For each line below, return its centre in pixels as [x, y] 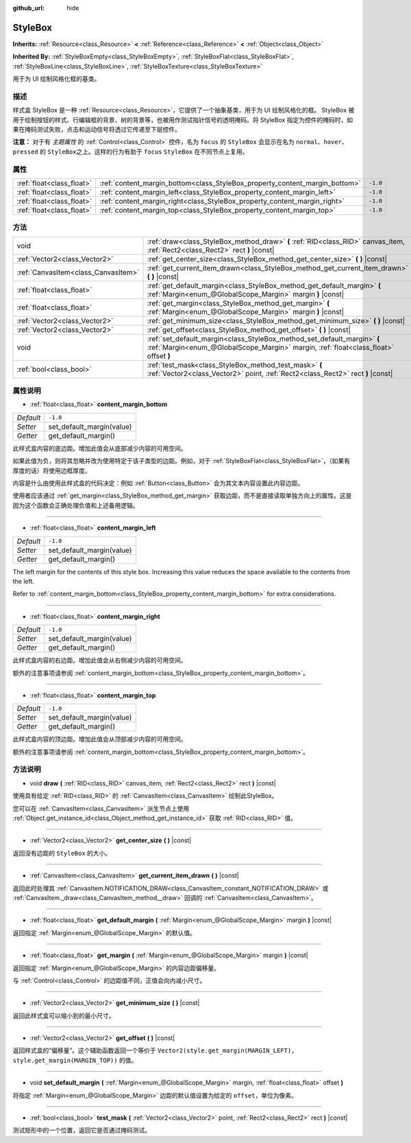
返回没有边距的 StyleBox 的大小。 [62, 853]
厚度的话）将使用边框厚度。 [52, 471]
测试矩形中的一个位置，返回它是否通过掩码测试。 [82, 1130]
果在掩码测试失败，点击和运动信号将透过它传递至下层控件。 [97, 129]
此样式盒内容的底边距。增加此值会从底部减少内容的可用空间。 [100, 448]
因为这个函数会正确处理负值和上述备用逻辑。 [76, 505]
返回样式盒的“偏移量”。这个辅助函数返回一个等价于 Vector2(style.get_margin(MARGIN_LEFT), [154, 1050]
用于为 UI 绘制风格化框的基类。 [57, 79]
